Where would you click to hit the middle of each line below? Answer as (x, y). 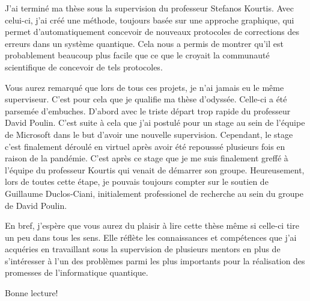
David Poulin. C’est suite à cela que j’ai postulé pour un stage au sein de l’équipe (155, 123)
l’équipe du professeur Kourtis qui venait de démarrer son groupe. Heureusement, (155, 169)
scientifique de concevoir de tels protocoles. (84, 67)
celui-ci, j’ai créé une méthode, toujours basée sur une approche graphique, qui (150, 20)
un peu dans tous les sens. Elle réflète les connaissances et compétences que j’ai (151, 237)
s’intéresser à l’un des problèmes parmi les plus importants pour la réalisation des (155, 260)
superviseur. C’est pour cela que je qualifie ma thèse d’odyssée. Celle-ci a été (146, 99)
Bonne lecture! (32, 293)
